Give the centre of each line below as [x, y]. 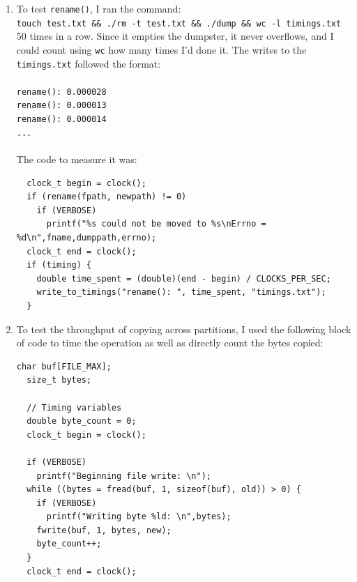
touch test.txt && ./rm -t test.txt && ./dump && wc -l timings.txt [179, 23]
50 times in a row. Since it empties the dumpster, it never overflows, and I [175, 36]
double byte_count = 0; [82, 421]
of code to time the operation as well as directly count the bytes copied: [170, 343]
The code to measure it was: [77, 159]
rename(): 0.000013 [61, 106]
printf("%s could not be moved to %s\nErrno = [156, 224]
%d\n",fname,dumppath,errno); [86, 238]
